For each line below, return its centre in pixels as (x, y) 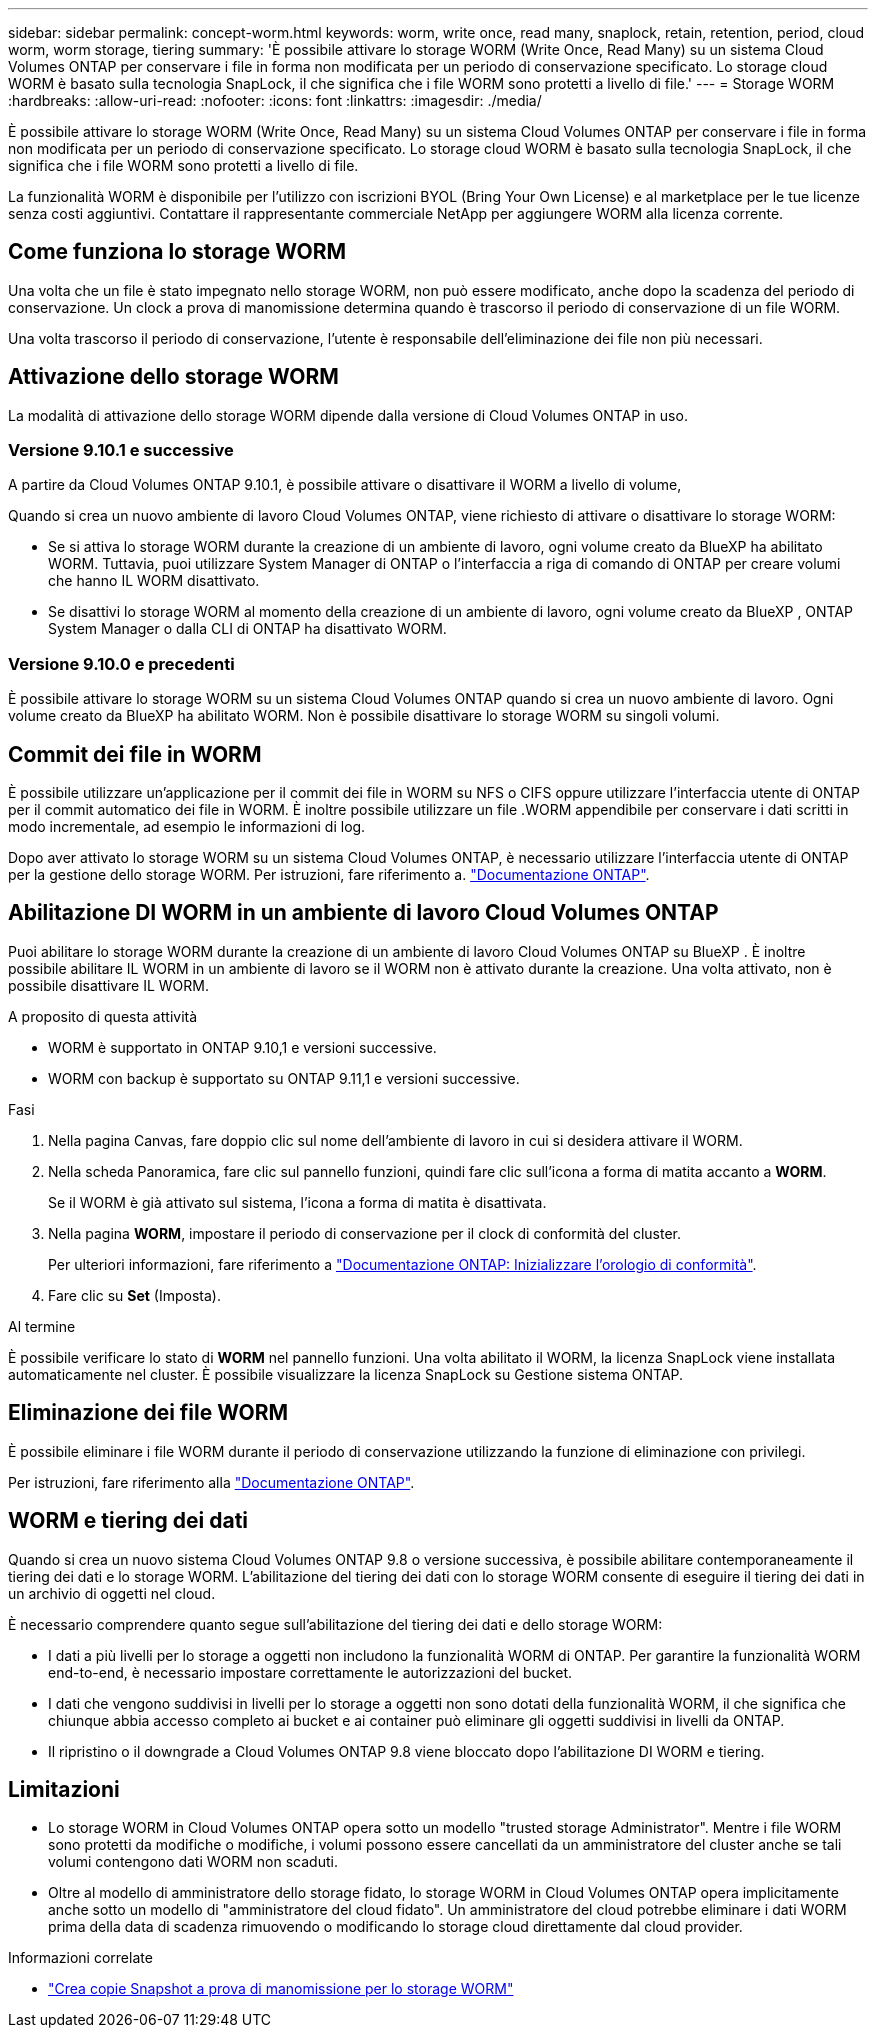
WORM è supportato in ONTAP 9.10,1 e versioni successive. (242, 1047)
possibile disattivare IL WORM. (108, 985)
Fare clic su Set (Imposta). (134, 1295)
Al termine (42, 1326)
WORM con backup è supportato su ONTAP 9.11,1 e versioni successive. (284, 1078)
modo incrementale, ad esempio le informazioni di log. (187, 827)
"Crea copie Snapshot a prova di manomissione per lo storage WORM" (281, 1989)
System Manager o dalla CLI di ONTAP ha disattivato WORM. (247, 629)
